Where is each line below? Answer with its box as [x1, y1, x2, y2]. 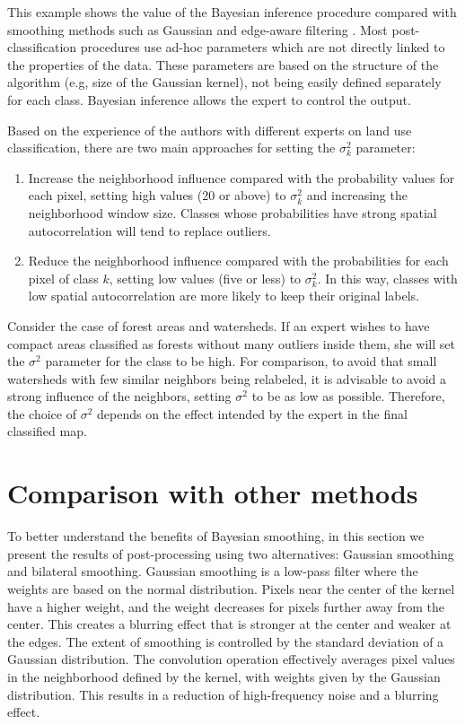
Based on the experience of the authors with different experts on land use [7, 120, 412, 139]
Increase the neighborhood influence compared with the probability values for [28, 168, 455, 187]
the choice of [7, 404, 76, 423]
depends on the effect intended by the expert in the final [97, 404, 408, 423]
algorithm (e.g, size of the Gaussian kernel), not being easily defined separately [7, 73, 442, 92]
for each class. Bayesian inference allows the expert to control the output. [7, 90, 411, 109]
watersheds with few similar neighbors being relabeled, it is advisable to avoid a [7, 369, 447, 388]
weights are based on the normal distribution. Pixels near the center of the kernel [7, 579, 455, 598]
